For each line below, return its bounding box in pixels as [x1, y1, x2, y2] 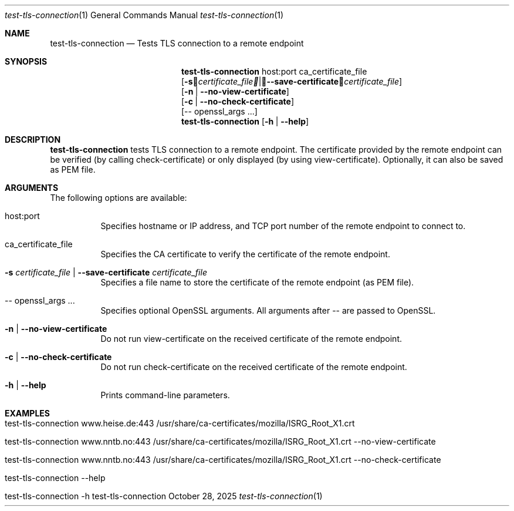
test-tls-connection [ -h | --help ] [181, 116, 309, 126]
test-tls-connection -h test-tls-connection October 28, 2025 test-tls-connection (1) [5, 491, 323, 501]
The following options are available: [50, 193, 187, 203]
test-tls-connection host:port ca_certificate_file [181, 66, 367, 76]
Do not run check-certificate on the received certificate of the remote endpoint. [100, 362, 407, 372]
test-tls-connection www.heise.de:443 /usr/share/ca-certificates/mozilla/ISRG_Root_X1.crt [5, 418, 355, 428]
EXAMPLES [5, 408, 50, 418]
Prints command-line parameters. [100, 390, 230, 400]
